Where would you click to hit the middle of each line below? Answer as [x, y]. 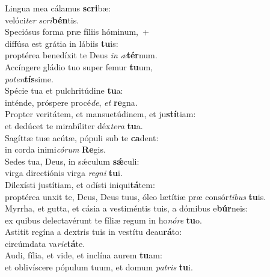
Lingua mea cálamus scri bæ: [58, 8]
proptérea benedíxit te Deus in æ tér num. [81, 55]
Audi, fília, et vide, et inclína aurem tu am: [84, 255]
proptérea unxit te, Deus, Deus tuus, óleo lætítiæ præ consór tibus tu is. [136, 196]
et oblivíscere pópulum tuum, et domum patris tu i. [99, 267]
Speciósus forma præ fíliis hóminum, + [77, 32]
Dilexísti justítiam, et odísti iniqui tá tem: [80, 184]
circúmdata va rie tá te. [45, 243]
